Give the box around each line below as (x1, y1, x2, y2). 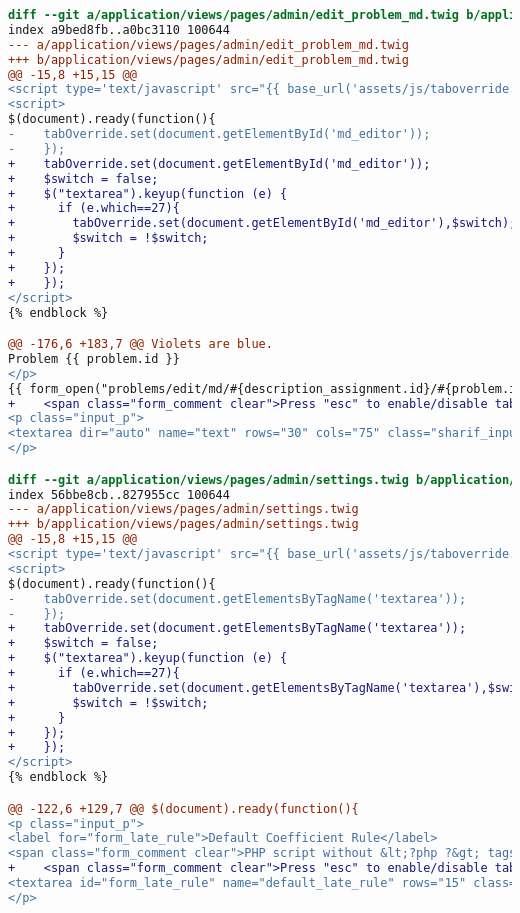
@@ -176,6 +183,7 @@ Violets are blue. (8, 337, 273, 352)
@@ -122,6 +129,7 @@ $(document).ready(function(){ (8, 801, 359, 816)
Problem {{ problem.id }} (8, 351, 180, 366)
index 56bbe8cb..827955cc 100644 (8, 487, 230, 502)
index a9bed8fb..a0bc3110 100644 (8, 22, 230, 37)
